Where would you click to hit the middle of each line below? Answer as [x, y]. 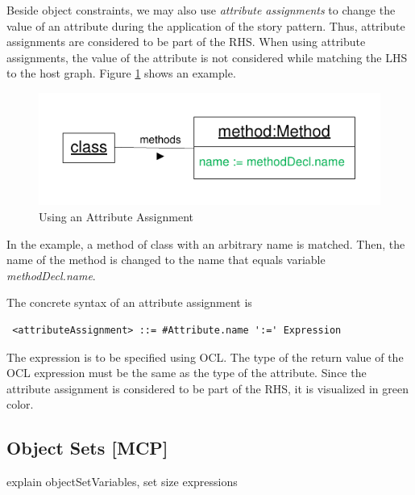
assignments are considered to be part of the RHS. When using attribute [186, 42]
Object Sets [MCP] [87, 448]
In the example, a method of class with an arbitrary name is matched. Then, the [206, 243]
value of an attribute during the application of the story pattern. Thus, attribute [206, 25]
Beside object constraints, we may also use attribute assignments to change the [201, 10]
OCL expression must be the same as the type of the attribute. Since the [187, 373]
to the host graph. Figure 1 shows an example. [121, 73]
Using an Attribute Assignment [116, 217]
